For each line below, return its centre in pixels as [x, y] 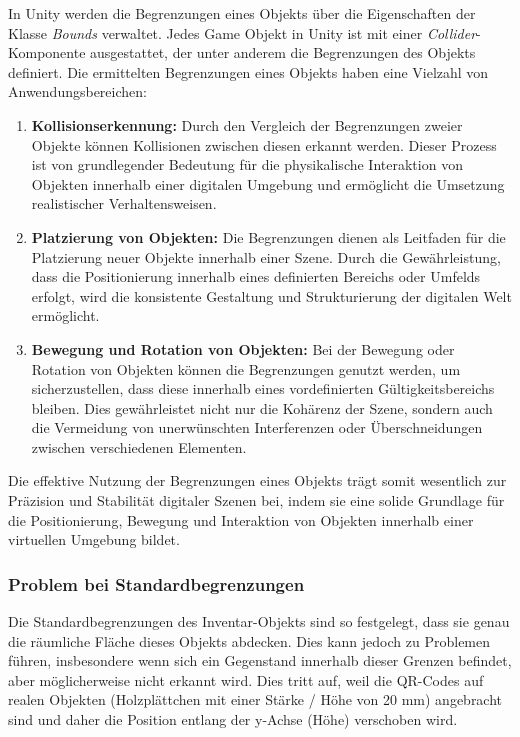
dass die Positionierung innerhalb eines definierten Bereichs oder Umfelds [256, 276]
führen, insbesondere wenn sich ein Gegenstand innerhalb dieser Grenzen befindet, [260, 660]
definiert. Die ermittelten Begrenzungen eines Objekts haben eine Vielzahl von [248, 71]
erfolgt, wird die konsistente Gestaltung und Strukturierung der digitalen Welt [271, 295]
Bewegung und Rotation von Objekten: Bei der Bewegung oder [243, 348]
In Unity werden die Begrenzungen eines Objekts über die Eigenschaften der [242, 13]
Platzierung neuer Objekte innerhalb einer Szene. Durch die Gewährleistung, [266, 256]
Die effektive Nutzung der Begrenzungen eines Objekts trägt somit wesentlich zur [257, 480]
